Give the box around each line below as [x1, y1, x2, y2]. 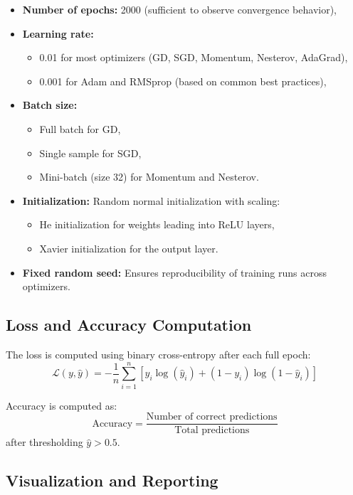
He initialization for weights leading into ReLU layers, [39, 217, 275, 232]
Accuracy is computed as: [6, 398, 117, 412]
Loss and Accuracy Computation [6, 314, 252, 336]
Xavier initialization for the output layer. [39, 240, 218, 255]
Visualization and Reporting [6, 469, 218, 491]
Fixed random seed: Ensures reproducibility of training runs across [22, 265, 327, 280]
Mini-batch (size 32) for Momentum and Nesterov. [39, 169, 259, 184]
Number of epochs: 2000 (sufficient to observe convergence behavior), [22, 2, 337, 16]
